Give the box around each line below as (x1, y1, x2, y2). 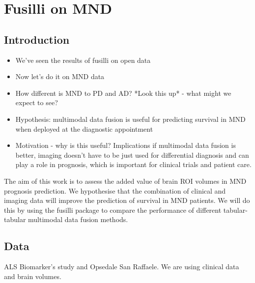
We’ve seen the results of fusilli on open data (15, 55, 151, 65)
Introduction (4, 31, 70, 47)
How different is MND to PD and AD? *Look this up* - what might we (15, 87, 231, 98)
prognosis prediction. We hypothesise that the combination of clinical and (4, 185, 226, 196)
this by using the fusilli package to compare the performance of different (4, 204, 222, 215)
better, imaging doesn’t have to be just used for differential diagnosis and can (15, 149, 249, 160)
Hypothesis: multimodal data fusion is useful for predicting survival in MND (15, 113, 246, 124)
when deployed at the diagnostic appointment (15, 123, 153, 134)
